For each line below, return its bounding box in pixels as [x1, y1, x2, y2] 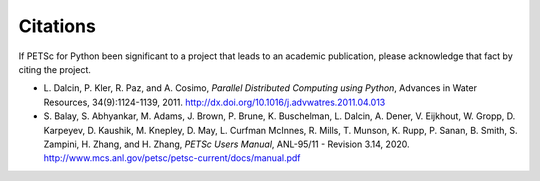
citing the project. [18, 63, 92, 75]
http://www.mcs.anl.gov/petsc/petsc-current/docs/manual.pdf [43, 152, 301, 164]
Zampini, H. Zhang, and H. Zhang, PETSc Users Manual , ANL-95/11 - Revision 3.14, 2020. [43, 138, 410, 150]
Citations [18, 15, 97, 37]
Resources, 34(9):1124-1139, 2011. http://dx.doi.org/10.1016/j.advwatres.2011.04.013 [43, 96, 386, 108]
